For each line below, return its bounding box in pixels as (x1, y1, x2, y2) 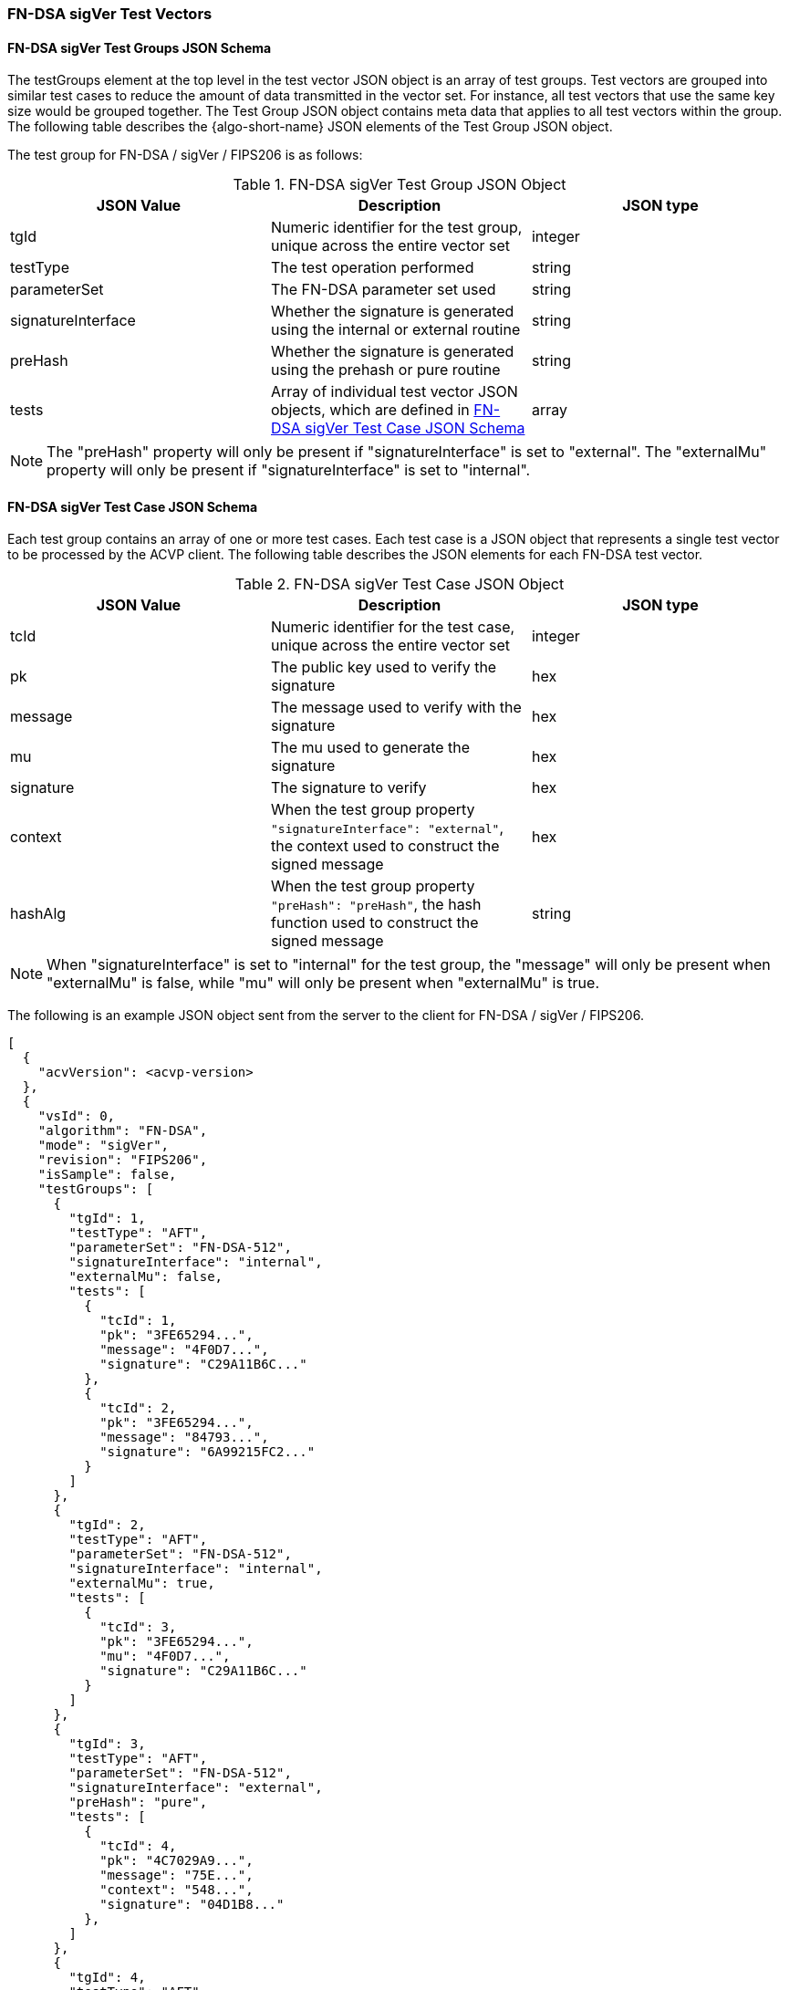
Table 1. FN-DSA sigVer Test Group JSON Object (233, 175, 566, 194)
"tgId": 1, (68, 1211, 146, 1226)
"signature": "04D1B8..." (99, 1897, 285, 1912)
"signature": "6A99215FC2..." (99, 1444, 316, 1460)
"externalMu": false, (68, 1269, 223, 1285)
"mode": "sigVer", (37, 1138, 170, 1153)
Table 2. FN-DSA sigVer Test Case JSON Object (234, 575, 565, 594)
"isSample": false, (37, 1167, 177, 1183)
